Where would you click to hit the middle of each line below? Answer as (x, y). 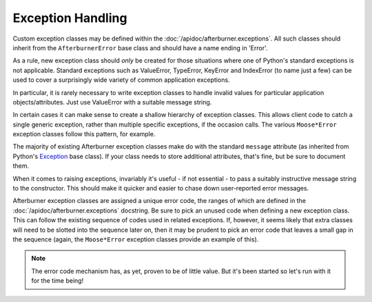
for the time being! (58, 281)
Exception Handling (70, 18)
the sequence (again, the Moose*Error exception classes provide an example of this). (136, 239)
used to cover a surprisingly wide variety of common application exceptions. (121, 80)
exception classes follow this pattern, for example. (84, 134)
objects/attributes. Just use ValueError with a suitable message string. (112, 102)
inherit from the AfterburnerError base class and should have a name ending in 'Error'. (140, 47)
